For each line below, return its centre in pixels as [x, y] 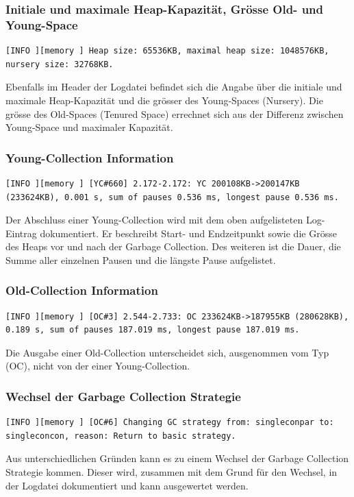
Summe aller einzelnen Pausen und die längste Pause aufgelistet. [141, 259]
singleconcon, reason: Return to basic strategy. [121, 436]
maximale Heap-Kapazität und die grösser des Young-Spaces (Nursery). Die [164, 100]
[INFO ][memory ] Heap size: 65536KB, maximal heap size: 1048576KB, [167, 51]
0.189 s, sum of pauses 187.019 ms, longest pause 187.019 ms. [153, 330]
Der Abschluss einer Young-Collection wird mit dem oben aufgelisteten [154, 220]
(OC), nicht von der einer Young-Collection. [98, 366]
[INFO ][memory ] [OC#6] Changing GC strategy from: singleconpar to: [170, 423]
